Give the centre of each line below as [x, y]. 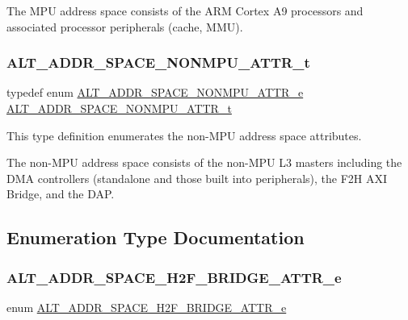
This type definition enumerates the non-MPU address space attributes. [184, 135]
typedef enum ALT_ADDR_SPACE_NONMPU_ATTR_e [155, 92]
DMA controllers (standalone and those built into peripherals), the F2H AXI [197, 178]
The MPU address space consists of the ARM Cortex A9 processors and [185, 10]
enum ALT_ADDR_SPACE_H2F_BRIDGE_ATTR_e [147, 307]
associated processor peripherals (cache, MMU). [125, 26]
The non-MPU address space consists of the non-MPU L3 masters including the [204, 162]
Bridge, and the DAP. [61, 194]
